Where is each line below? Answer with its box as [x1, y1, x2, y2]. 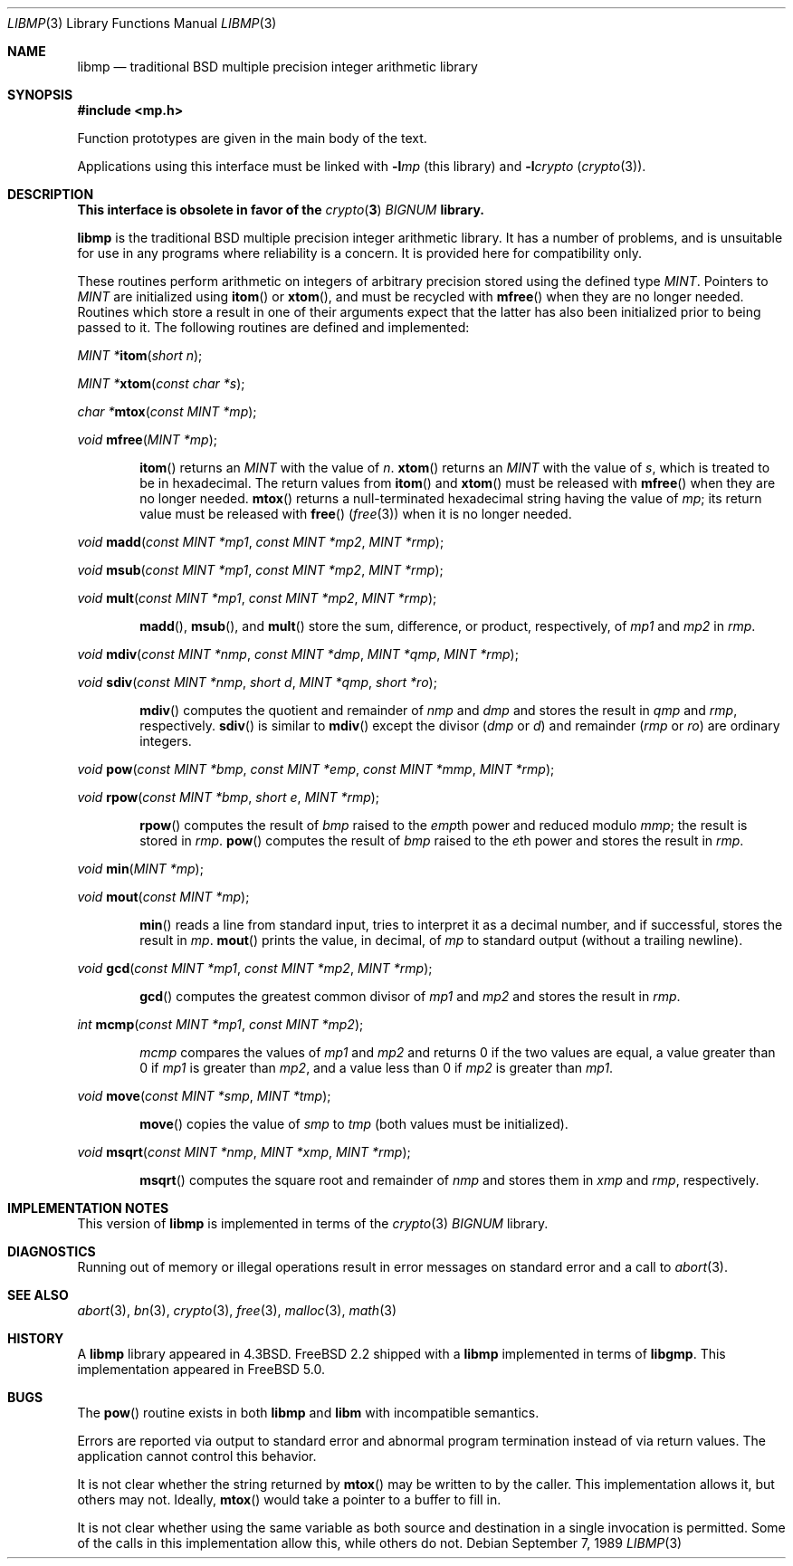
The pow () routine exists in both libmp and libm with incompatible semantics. [77, 1405, 540, 1420]
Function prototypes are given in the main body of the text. [77, 130, 427, 146]
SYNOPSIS [7, 87, 73, 102]
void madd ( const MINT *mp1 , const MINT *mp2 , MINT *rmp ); [77, 534, 444, 549]
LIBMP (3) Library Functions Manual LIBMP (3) [7, 15, 277, 31]
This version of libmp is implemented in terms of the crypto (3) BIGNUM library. [77, 1216, 549, 1231]
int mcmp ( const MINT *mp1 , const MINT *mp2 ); [77, 1017, 364, 1032]
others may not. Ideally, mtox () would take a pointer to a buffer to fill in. [77, 1492, 502, 1507]
